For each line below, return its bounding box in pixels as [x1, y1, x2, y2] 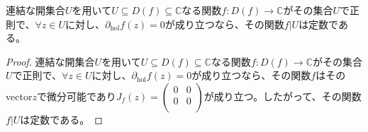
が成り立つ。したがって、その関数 [203, 88, 362, 103]
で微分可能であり [36, 88, 116, 103]
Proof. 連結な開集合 [6, 54, 95, 68]
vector [6, 88, 33, 103]
